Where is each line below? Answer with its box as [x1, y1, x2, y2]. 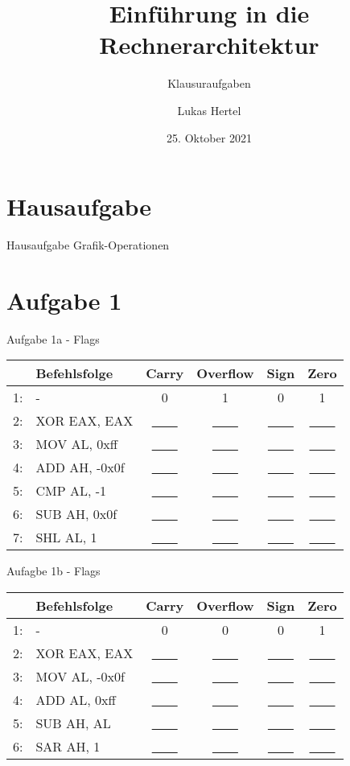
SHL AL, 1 [35, 528, 97, 547]
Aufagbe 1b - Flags [6, 562, 101, 579]
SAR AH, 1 [35, 736, 101, 756]
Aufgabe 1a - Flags [6, 330, 100, 347]
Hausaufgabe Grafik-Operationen [6, 237, 170, 253]
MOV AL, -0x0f [35, 666, 125, 686]
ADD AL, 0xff [35, 690, 116, 709]
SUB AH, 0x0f [35, 504, 117, 524]
